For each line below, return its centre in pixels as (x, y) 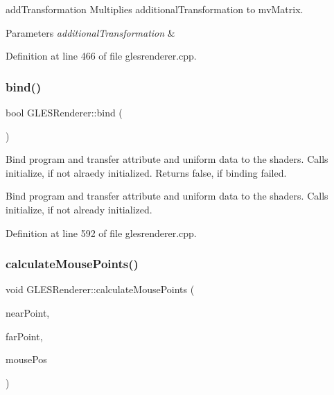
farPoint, (24, 336)
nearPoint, (28, 312)
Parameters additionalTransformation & (90, 32)
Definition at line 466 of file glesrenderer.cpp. (101, 56)
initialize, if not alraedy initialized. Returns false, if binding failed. (146, 172)
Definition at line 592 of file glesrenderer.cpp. (101, 232)
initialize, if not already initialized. (79, 209)
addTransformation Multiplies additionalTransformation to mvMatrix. (155, 9)
